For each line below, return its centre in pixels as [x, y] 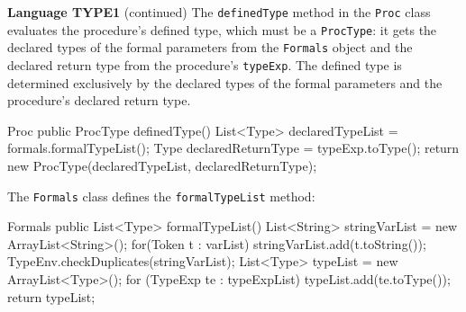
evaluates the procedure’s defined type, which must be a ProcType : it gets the [222, 29]
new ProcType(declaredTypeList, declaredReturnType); [162, 165]
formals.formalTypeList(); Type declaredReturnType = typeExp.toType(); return [233, 148]
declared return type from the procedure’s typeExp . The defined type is [205, 64]
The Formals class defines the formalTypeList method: [161, 196]
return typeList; [51, 296]
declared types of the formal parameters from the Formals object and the [210, 47]
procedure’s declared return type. [99, 100]
